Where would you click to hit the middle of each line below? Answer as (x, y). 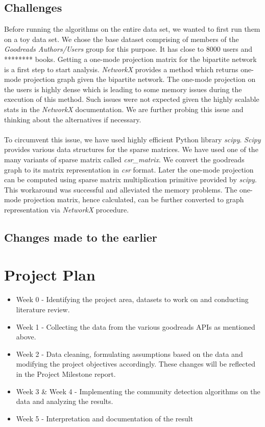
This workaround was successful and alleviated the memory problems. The (121, 189)
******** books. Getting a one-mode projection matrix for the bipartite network (130, 59)
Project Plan (50, 275)
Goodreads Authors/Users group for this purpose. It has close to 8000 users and (128, 49)
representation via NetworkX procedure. (67, 209)
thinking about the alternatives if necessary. (73, 119)
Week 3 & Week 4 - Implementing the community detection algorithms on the (138, 391)
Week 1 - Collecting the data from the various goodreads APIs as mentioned (136, 326)
